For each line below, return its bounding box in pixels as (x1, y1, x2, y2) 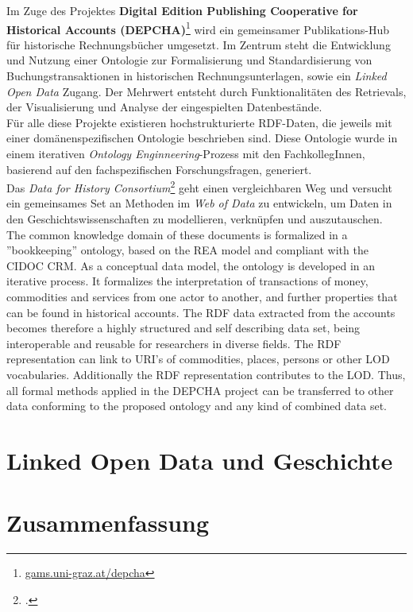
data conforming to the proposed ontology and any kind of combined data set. (6, 397, 387, 414)
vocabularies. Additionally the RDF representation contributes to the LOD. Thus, (6, 366, 406, 382)
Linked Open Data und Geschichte (6, 444, 393, 476)
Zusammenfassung (6, 506, 210, 539)
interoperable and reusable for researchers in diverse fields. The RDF (6, 335, 342, 351)
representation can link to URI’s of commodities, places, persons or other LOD (6, 351, 390, 367)
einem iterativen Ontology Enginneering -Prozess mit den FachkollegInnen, (6, 145, 365, 161)
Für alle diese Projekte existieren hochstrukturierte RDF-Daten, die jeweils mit (6, 114, 392, 130)
